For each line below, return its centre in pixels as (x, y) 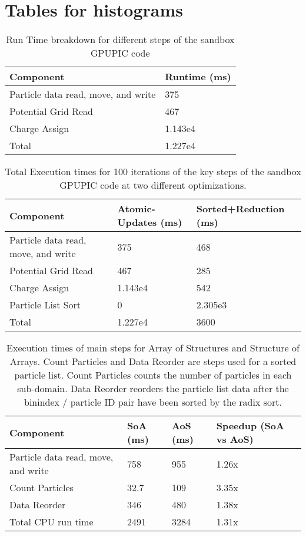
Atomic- (136, 209)
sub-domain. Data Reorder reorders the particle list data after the (153, 389)
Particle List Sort (45, 305)
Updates (137, 222)
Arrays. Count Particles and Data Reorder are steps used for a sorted (153, 361)
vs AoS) (235, 439)
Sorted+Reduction (240, 209)
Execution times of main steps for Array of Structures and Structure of (153, 348)
